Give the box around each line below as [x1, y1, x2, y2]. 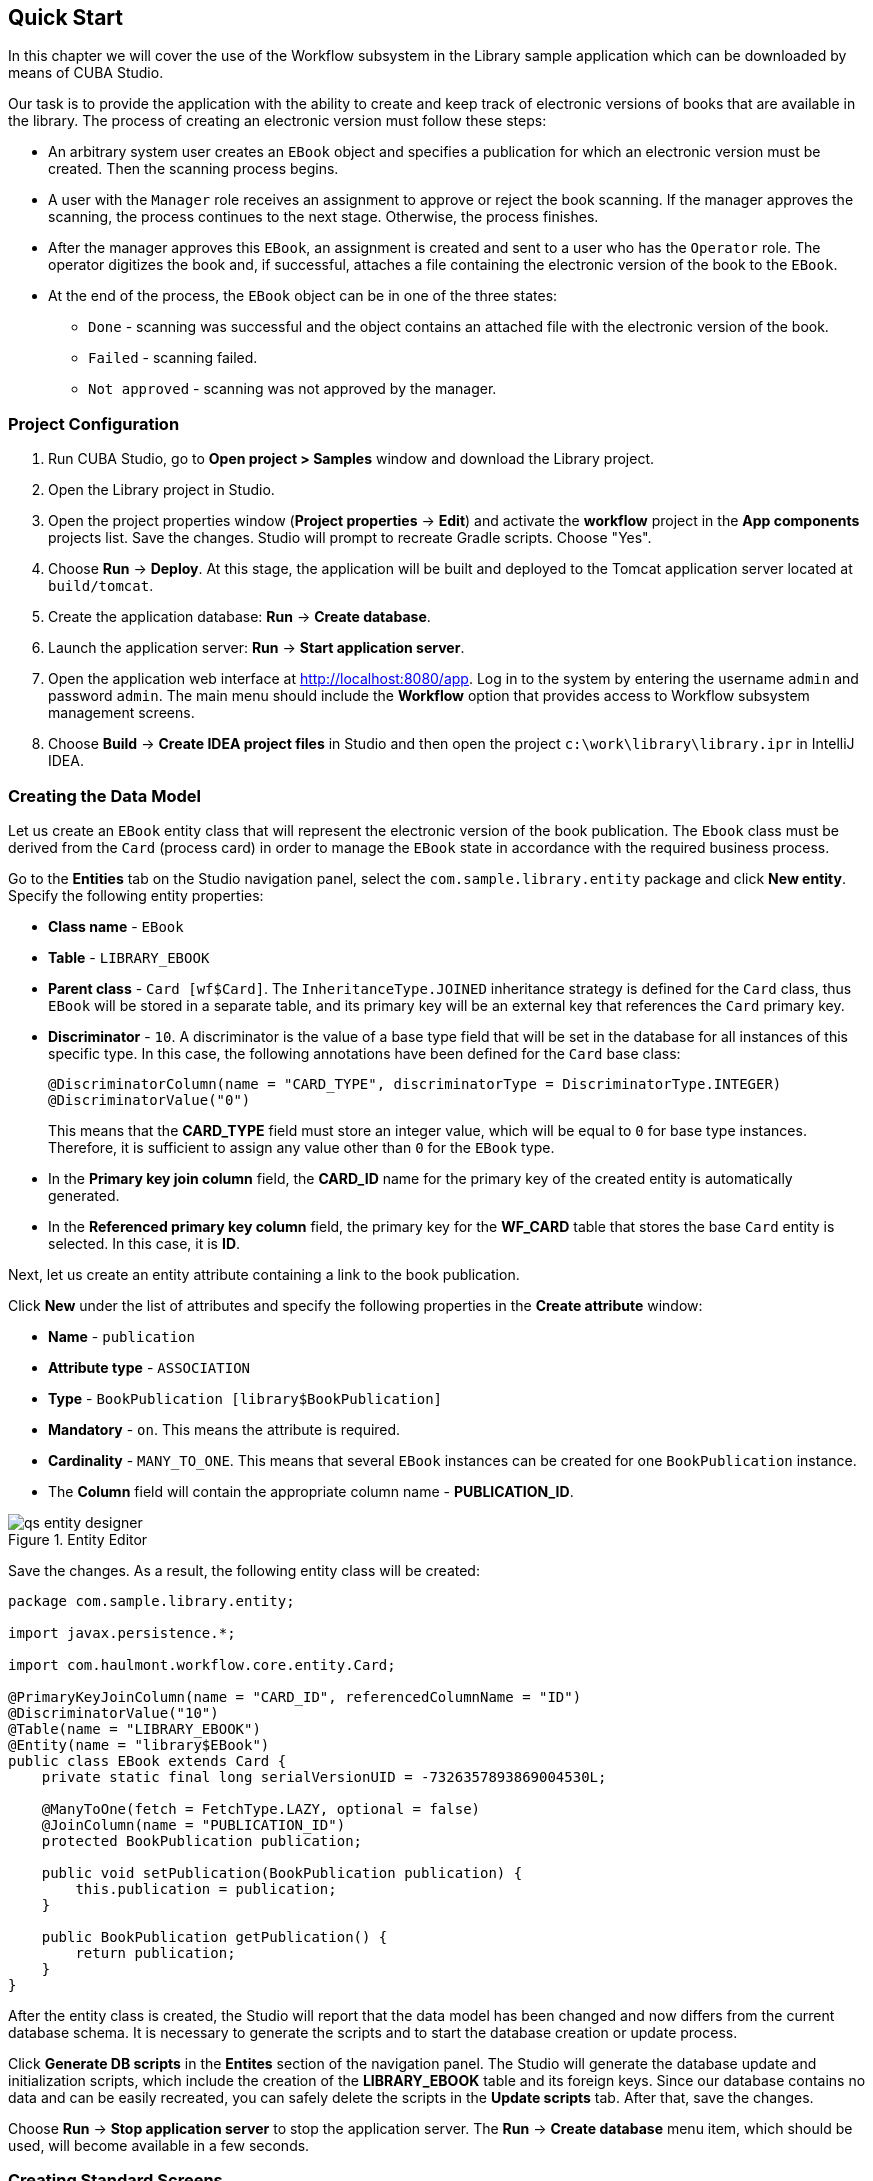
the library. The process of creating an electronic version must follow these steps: [8, 112, 547, 130]
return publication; [75, 1944, 236, 1961]
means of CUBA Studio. [8, 64, 164, 82]
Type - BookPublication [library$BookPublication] [48, 1389, 442, 1407]
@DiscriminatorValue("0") [48, 1091, 251, 1108]
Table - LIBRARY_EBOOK [48, 948, 210, 966]
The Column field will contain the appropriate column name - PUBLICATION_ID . [48, 1482, 574, 1500]
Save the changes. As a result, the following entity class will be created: [8, 1561, 480, 1579]
